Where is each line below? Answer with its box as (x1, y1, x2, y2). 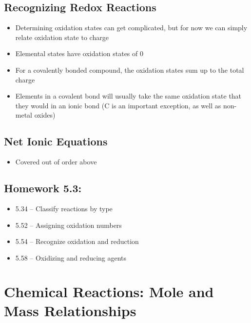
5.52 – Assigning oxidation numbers (15, 220, 122, 230)
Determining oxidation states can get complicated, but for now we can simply (15, 22, 248, 33)
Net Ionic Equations (4, 134, 108, 149)
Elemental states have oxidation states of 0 (15, 48, 143, 59)
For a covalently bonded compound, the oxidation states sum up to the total (15, 64, 244, 75)
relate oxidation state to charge (15, 32, 109, 42)
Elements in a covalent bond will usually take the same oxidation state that (15, 91, 242, 101)
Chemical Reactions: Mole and (4, 281, 214, 301)
